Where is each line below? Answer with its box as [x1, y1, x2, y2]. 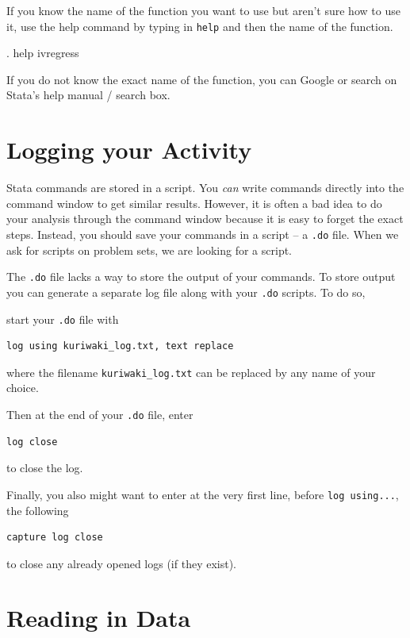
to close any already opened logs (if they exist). [6, 555, 236, 571]
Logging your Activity [6, 133, 252, 166]
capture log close [6, 532, 103, 544]
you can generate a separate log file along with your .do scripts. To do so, [6, 283, 366, 300]
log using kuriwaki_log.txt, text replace [6, 340, 234, 352]
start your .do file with [6, 310, 119, 327]
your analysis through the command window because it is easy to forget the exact [6, 210, 404, 227]
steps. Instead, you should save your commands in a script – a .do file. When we [6, 225, 399, 242]
